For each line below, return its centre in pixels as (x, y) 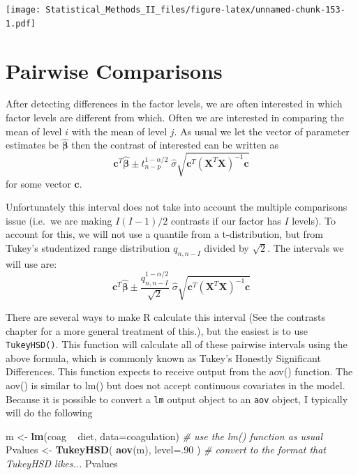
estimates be (32, 145)
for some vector (38, 183)
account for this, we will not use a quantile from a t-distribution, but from (165, 234)
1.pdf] (21, 23)
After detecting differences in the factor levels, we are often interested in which (174, 104)
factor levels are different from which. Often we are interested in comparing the (175, 118)
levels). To (314, 220)
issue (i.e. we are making (59, 220)
